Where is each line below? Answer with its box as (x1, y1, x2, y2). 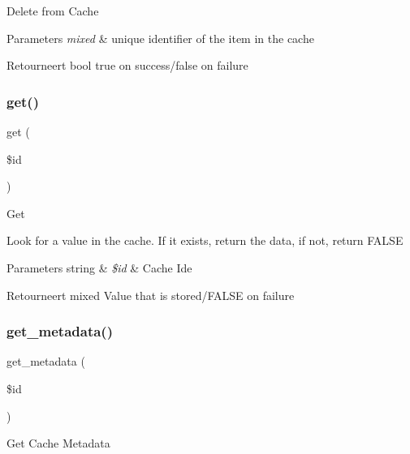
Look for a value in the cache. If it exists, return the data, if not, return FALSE (6, 232, 404, 249)
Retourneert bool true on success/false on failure (6, 57, 248, 74)
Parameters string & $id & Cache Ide (6, 259, 192, 276)
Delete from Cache (6, 2, 99, 19)
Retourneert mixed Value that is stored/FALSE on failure (6, 286, 295, 303)
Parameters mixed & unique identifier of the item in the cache (6, 29, 314, 46)
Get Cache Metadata (6, 435, 110, 452)
